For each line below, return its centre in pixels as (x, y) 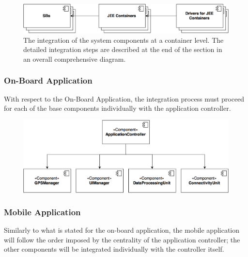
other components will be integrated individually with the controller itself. (114, 249)
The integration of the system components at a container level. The (124, 40)
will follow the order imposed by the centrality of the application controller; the (122, 239)
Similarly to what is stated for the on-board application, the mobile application (122, 230)
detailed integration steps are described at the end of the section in (123, 49)
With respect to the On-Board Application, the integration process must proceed (124, 98)
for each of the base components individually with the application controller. (117, 108)
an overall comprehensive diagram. (75, 59)
